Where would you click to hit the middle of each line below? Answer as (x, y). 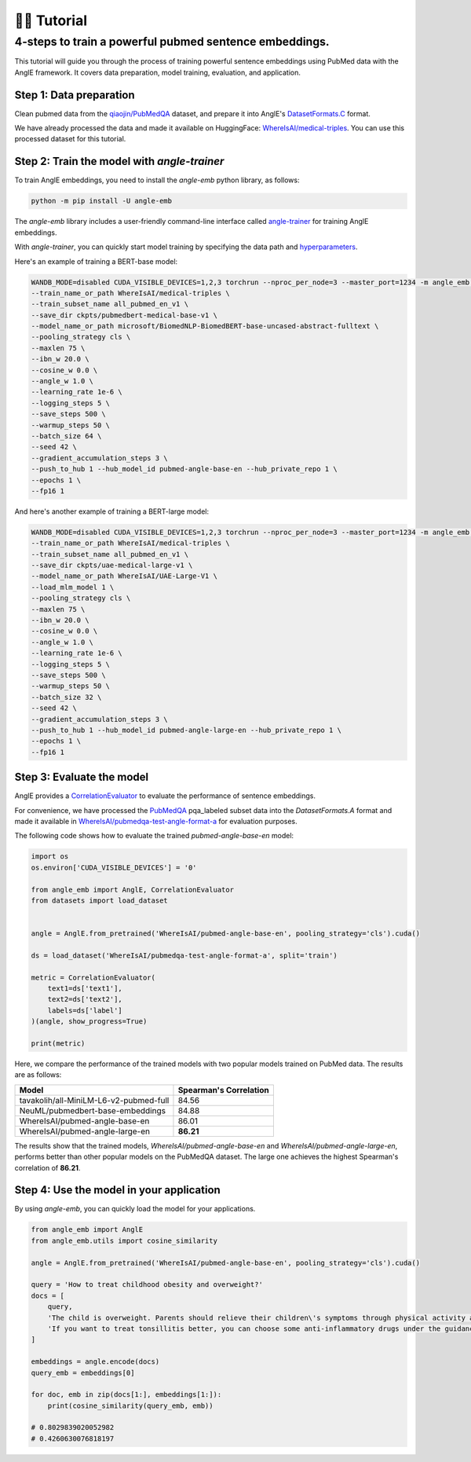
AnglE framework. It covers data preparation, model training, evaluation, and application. (158, 72)
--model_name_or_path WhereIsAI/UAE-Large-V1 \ (124, 576)
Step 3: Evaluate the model (82, 777)
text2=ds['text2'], (85, 999)
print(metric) (58, 1044)
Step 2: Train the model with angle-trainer (119, 161)
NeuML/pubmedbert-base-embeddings (93, 1110)
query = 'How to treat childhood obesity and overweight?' (147, 1285)
